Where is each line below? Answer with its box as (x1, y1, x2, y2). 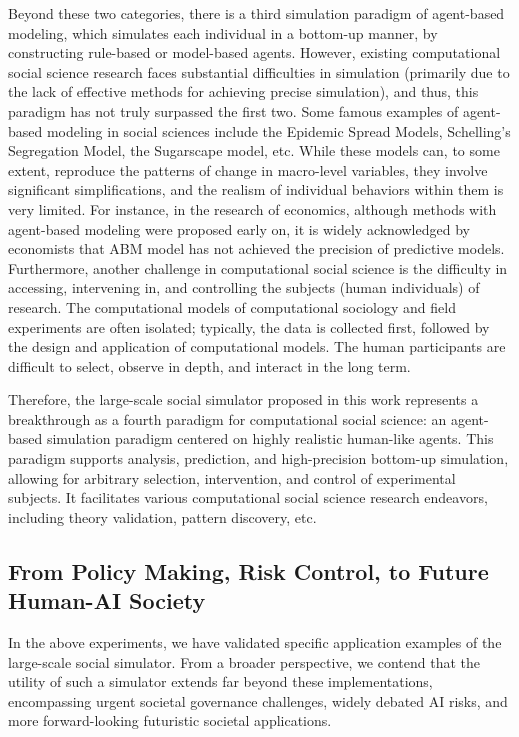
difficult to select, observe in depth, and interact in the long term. (8, 355, 411, 376)
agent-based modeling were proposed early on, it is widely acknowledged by (8, 218, 470, 239)
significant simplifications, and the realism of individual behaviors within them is (8, 179, 504, 200)
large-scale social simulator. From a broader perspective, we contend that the (8, 651, 481, 672)
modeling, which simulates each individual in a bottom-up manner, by (8, 22, 438, 43)
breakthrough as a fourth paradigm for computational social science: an (8, 408, 447, 429)
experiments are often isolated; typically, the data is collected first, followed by (8, 316, 490, 337)
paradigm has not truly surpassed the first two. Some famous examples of (8, 100, 459, 121)
